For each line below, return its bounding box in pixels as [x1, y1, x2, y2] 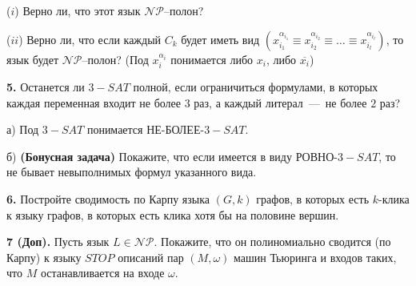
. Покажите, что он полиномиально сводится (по [154, 233, 391, 250]
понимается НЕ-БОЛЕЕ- [86, 121, 205, 138]
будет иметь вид [181, 30, 260, 47]
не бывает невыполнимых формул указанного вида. [6, 163, 257, 180]
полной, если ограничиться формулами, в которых [133, 79, 378, 95]
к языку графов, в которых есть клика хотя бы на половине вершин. [6, 206, 339, 223]
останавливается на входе [40, 264, 165, 281]
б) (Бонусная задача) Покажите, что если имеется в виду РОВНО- [6, 147, 338, 164]
